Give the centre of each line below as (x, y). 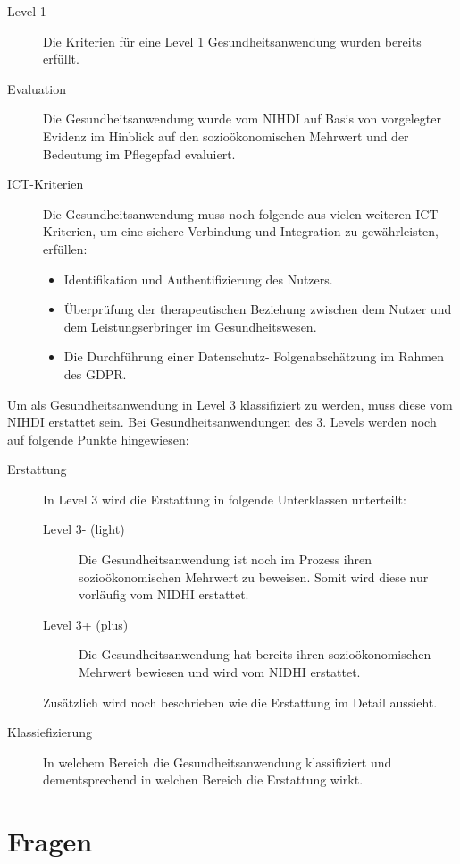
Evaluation (37, 88)
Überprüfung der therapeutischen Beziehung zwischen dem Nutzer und (258, 309)
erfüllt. (61, 59)
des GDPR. (95, 373)
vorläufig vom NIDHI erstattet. (164, 594)
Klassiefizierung (50, 732)
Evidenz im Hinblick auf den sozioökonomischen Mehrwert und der (226, 136)
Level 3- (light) (84, 529)
